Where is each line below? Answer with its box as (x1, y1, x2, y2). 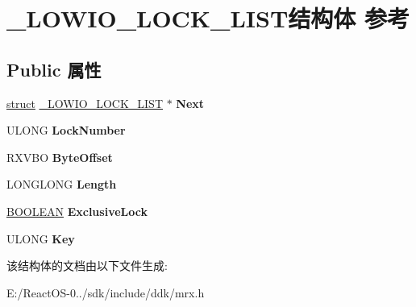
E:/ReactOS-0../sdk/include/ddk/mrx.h (6, 284, 205, 301)
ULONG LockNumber (6, 122, 126, 139)
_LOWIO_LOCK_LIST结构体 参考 (6, 2, 410, 35)
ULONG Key (6, 230, 75, 247)
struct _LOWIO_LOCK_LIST (6, 94, 164, 111)
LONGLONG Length (6, 176, 117, 193)
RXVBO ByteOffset (6, 148, 113, 165)
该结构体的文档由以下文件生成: (6, 257, 168, 274)
